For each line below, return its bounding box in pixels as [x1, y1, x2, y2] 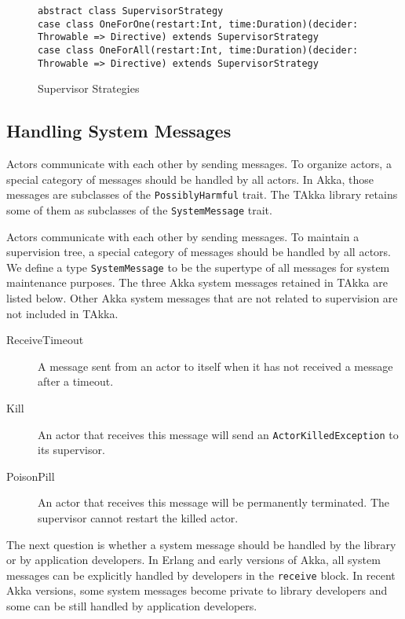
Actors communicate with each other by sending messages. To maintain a [6, 228, 359, 244]
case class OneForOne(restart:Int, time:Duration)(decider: [38, 18, 359, 30]
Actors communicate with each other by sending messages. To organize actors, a [6, 156, 392, 172]
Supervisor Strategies [38, 80, 140, 97]
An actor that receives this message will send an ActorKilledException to [38, 426, 399, 442]
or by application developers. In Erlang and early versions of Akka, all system [6, 551, 381, 568]
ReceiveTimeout [6, 331, 84, 348]
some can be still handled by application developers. [6, 598, 257, 614]
